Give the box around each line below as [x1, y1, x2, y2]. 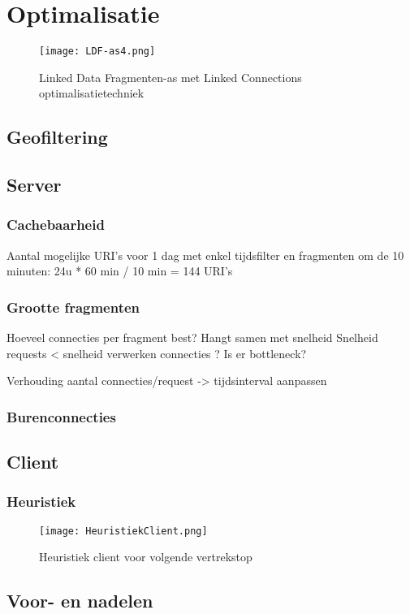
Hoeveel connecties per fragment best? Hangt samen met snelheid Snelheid [6, 329, 378, 346]
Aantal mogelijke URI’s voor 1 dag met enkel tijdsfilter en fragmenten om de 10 [6, 246, 404, 263]
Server [6, 172, 62, 197]
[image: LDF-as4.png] [39, 45, 156, 58]
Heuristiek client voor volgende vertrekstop [39, 548, 252, 565]
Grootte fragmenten [6, 296, 140, 317]
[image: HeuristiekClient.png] [39, 525, 208, 537]
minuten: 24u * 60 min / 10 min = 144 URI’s [6, 262, 233, 279]
